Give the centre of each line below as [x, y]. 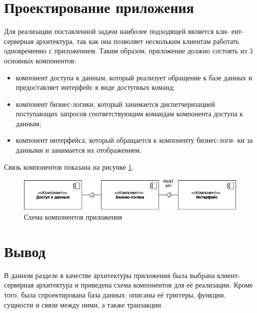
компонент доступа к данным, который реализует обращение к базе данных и [134, 77]
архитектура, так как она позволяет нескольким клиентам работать [138, 41]
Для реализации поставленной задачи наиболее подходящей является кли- [117, 31]
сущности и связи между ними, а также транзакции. [83, 304]
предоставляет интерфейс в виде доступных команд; [95, 87]
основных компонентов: [40, 60]
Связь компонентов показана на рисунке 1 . [69, 166]
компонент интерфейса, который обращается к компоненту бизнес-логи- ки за [134, 140]
